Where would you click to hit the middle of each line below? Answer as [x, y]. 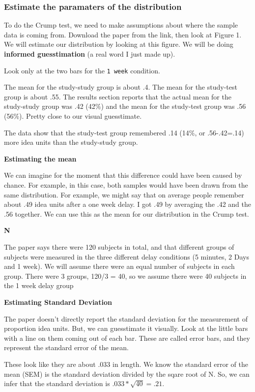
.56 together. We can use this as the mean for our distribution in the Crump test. [127, 213]
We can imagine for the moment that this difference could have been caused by [123, 175]
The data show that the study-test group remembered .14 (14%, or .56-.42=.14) [124, 132]
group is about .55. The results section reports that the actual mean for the [118, 96]
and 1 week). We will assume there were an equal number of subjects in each [119, 266]
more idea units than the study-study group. [71, 142]
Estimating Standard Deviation [58, 302]
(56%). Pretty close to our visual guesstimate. [73, 116]
